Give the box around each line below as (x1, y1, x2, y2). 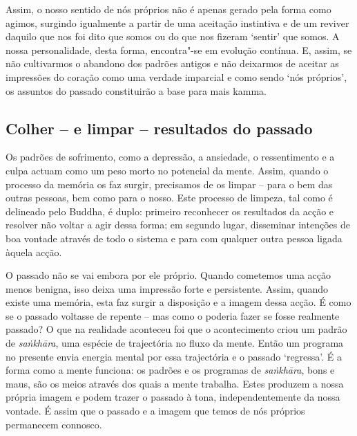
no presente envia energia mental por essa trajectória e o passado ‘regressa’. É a (6, 349, 342, 363)
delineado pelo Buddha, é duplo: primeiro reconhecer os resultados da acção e (6, 203, 334, 218)
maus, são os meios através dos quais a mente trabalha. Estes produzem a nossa (6, 376, 344, 390)
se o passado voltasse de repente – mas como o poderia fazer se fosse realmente (6, 308, 340, 323)
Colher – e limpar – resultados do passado (6, 117, 313, 138)
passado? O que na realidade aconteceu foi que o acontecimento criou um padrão (6, 322, 347, 336)
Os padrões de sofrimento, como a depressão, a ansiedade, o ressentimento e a (6, 149, 335, 164)
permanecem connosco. (6, 417, 102, 431)
